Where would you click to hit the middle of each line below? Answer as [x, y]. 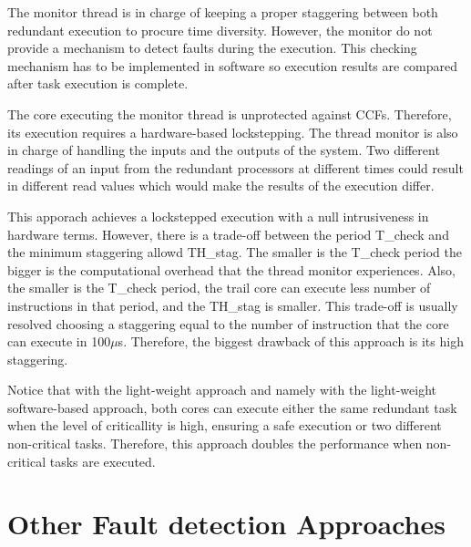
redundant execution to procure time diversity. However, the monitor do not [220, 30]
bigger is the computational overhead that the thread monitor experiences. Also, [231, 269]
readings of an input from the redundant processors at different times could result [235, 167]
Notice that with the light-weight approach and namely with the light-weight [222, 390]
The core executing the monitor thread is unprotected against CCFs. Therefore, [230, 114]
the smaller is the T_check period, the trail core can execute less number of [219, 288]
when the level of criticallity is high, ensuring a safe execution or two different [225, 425]
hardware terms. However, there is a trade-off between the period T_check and [228, 234]
